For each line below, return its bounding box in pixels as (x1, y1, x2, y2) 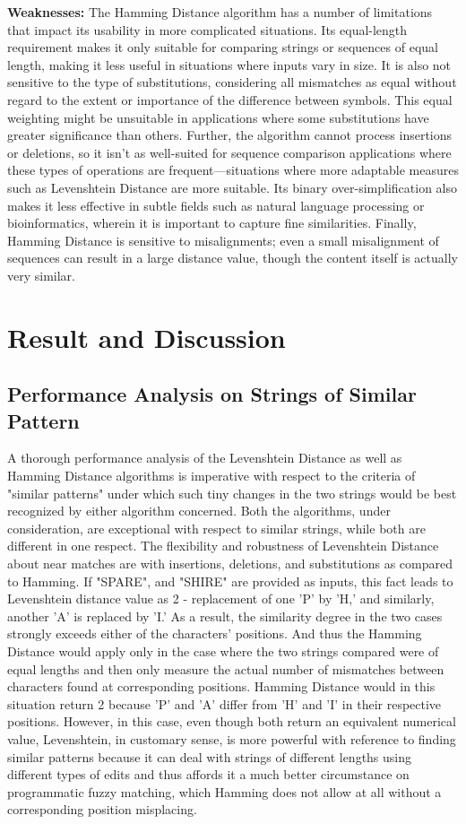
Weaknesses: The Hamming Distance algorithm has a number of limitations (7, 3, 433, 21)
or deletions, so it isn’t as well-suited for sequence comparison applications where (7, 143, 452, 161)
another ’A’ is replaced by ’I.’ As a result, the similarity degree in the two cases (7, 606, 443, 625)
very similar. (7, 265, 75, 284)
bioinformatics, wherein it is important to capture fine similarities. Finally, (7, 213, 417, 232)
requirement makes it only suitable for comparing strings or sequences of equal (7, 38, 438, 56)
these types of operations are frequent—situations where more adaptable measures (7, 160, 459, 179)
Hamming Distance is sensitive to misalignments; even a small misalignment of (7, 230, 439, 249)
